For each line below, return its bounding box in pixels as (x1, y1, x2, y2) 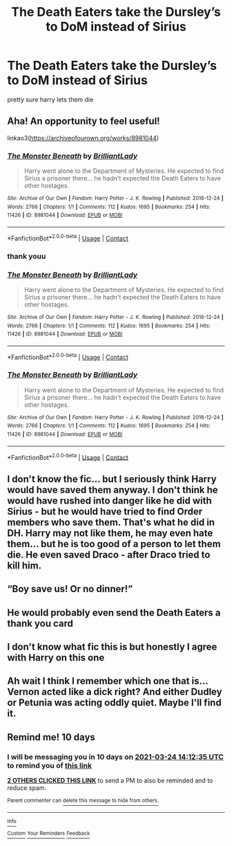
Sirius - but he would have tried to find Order (7, 506, 203, 517)
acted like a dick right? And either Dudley (41, 686, 222, 698)
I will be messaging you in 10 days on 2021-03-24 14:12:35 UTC (7, 752, 224, 762)
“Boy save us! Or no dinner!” (7, 583, 133, 595)
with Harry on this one (7, 652, 105, 663)
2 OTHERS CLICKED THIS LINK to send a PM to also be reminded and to (7, 776, 213, 785)
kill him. (7, 560, 42, 571)
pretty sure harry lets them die (7, 95, 94, 104)
